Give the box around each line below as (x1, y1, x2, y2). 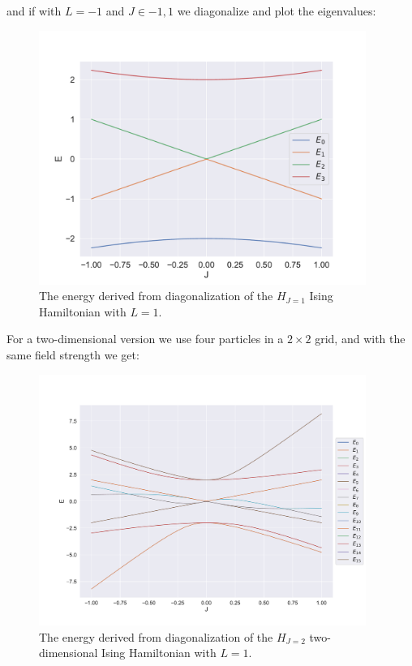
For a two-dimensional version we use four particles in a (6, 330, 284, 347)
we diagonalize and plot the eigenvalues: (177, 2, 376, 19)
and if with (6, 2, 62, 19)
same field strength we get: (6, 346, 139, 363)
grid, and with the (315, 330, 406, 347)
